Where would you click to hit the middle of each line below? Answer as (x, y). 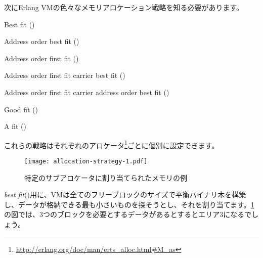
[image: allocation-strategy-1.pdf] (86, 161)
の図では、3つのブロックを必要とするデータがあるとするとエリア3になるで (128, 214)
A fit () (15, 126)
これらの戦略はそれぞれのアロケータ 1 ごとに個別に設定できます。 (112, 144)
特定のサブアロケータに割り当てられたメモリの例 (106, 177)
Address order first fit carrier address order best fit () (87, 92)
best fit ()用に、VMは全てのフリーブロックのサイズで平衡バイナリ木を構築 (125, 195)
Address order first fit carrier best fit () (65, 75)
